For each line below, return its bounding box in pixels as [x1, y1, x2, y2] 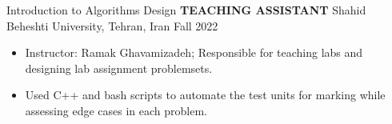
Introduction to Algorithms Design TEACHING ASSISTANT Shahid [6, 2, 366, 18]
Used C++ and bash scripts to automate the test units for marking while [25, 86, 386, 103]
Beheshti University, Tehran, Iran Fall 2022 [6, 17, 218, 34]
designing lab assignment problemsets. [25, 59, 213, 76]
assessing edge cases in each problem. [25, 102, 207, 118]
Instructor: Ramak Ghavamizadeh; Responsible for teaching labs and [25, 44, 363, 61]
